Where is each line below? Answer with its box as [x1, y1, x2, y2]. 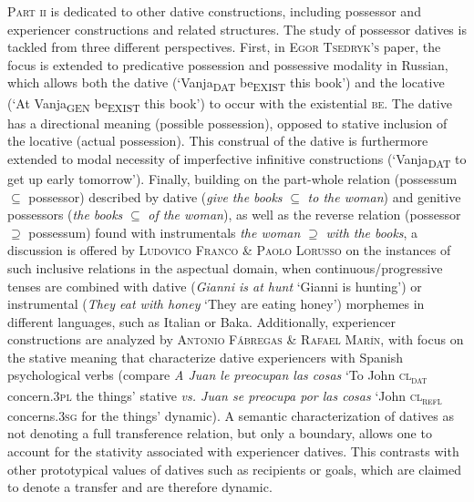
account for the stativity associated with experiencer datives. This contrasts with [7, 441, 459, 460]
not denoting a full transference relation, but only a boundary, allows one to [7, 424, 432, 443]
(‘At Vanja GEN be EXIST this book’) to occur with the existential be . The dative [7, 93, 452, 115]
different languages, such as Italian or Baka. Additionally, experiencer [7, 312, 397, 331]
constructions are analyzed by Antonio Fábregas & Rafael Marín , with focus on [7, 330, 464, 349]
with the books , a [325, 222, 418, 241]
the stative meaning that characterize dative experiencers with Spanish [7, 347, 403, 366]
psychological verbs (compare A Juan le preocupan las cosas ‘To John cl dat [7, 365, 428, 387]
